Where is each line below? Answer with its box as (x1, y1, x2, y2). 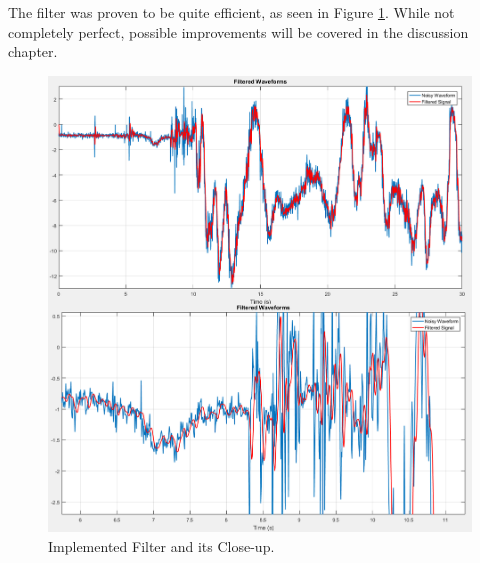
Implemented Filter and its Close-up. (48, 535, 275, 556)
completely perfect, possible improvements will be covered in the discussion (8, 21, 469, 42)
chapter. (8, 41, 58, 62)
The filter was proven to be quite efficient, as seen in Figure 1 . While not (8, 2, 455, 22)
